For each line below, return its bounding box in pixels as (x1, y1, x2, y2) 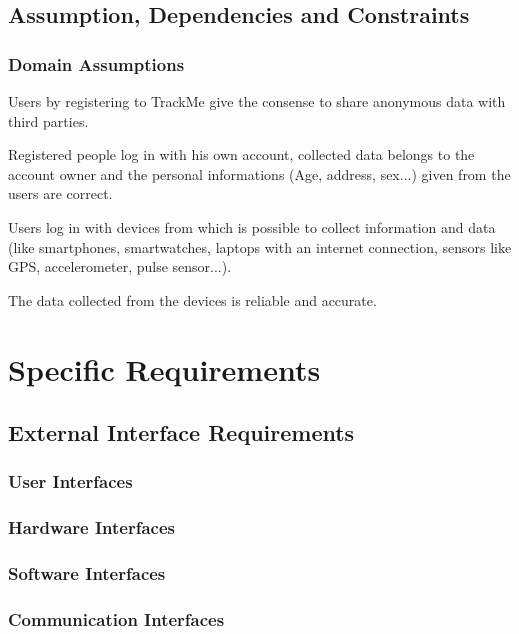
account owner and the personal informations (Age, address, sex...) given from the (8, 163, 511, 184)
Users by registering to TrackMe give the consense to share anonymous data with (8, 91, 506, 111)
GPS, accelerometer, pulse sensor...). (8, 256, 232, 277)
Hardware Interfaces (8, 515, 175, 540)
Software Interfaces (8, 561, 166, 586)
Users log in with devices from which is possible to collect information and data (8, 216, 496, 237)
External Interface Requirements (8, 417, 355, 448)
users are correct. (8, 183, 113, 204)
